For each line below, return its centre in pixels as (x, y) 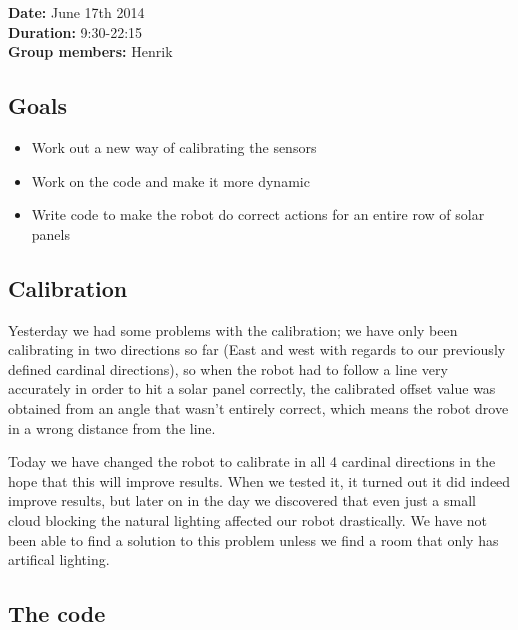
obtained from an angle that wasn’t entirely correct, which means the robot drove (258, 407)
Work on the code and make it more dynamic (170, 180)
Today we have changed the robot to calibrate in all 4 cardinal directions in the (252, 461)
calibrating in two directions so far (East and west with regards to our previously (257, 349)
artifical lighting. (59, 559)
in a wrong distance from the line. (112, 427)
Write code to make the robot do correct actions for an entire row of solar (258, 214)
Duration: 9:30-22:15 (75, 31)
